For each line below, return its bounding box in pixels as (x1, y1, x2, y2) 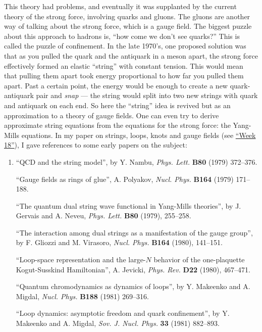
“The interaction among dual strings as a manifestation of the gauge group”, (16, 227, 253, 238)
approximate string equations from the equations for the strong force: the (4, 120, 231, 130)
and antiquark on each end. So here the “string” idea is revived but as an (4, 100, 231, 110)
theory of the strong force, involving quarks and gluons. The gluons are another (4, 11, 250, 21)
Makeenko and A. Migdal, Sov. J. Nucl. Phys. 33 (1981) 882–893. (16, 318, 220, 328)
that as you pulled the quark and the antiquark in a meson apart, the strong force (4, 50, 258, 61)
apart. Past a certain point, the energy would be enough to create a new (4, 80, 228, 90)
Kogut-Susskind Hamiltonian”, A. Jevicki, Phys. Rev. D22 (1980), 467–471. (16, 264, 251, 274)
